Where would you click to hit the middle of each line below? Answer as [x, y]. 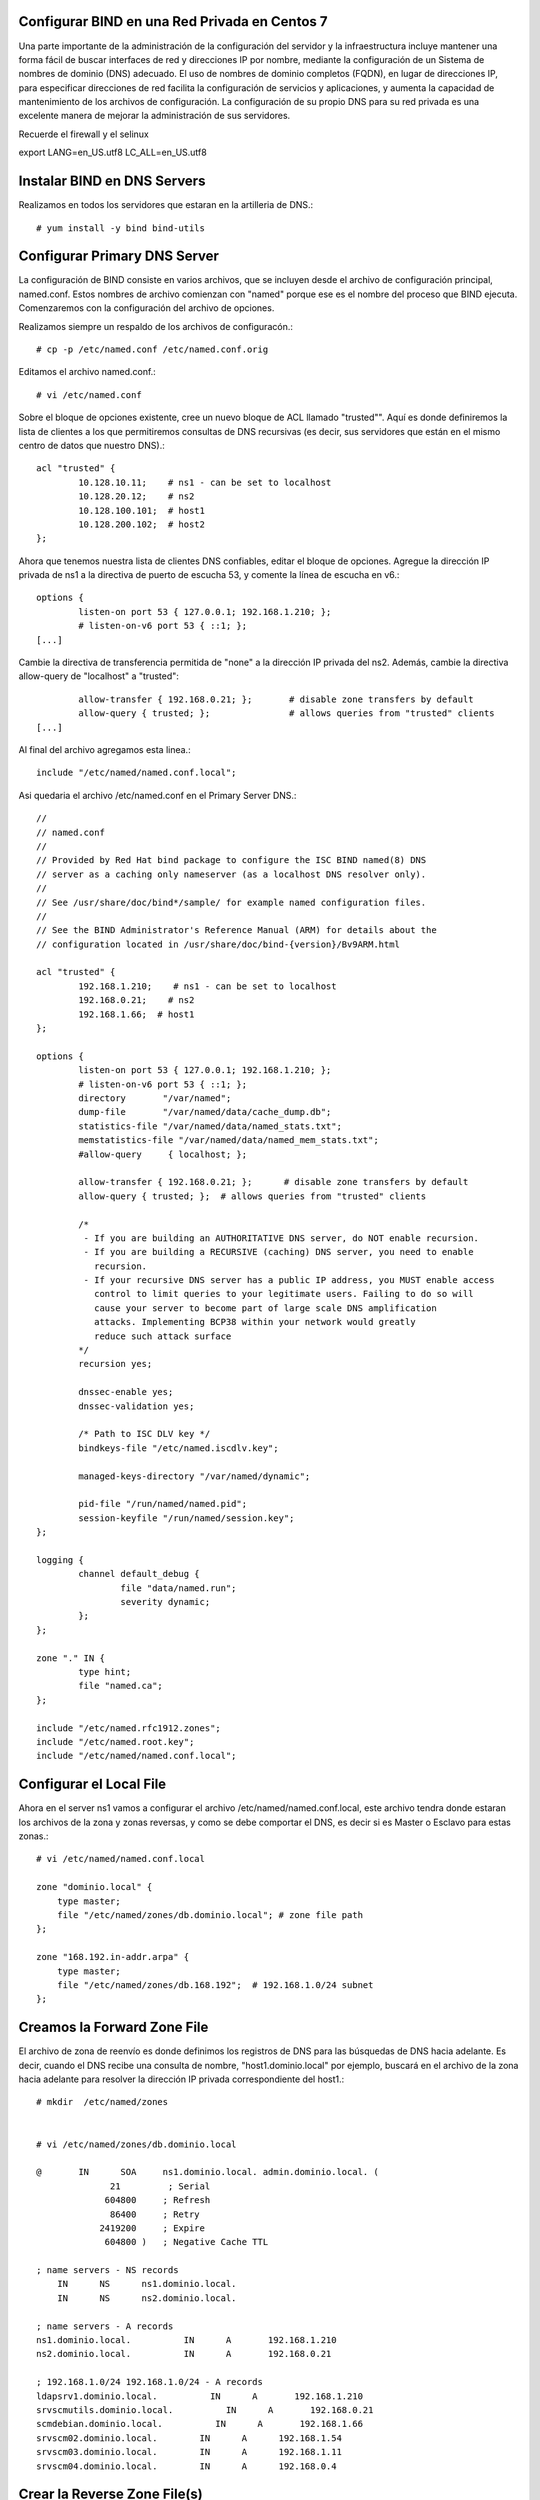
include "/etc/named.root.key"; [115, 1741]
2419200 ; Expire [152, 2228]
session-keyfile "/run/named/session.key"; [186, 1518]
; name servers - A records [105, 2326]
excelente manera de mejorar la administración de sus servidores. [154, 116]
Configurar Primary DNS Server [119, 256]
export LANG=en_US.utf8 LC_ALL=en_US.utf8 [112, 152]
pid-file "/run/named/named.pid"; [163, 1504]
